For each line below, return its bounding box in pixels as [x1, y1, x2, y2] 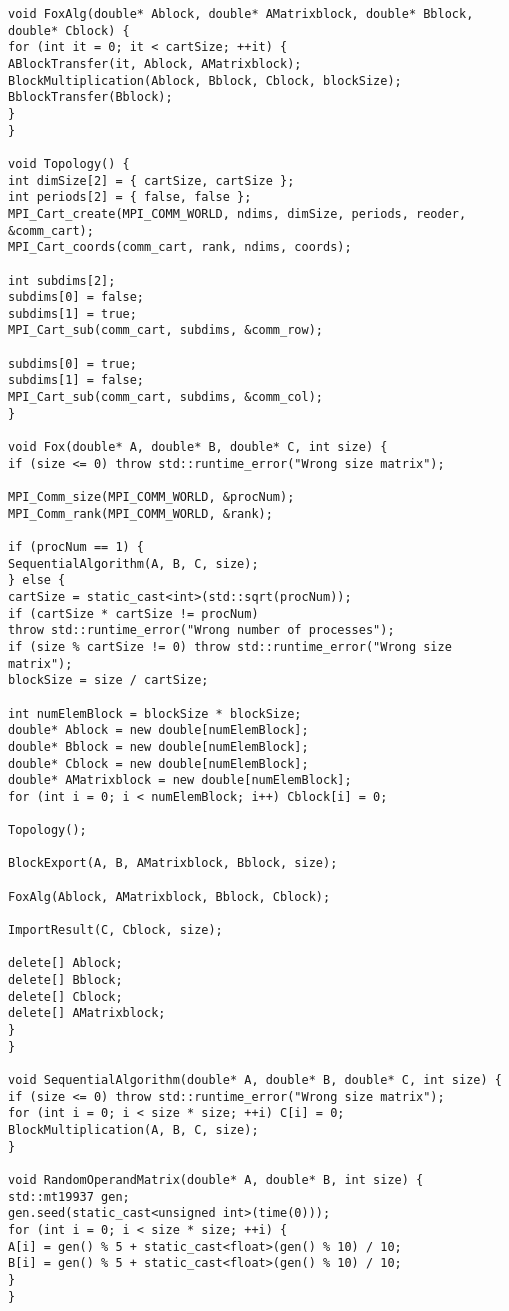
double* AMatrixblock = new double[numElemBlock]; [8, 773, 352, 788]
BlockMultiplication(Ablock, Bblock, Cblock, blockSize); [8, 73, 402, 88]
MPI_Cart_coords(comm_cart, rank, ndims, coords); [8, 240, 352, 255]
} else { [8, 573, 66, 588]
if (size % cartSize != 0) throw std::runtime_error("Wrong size [8, 639, 452, 654]
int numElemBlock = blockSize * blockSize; [8, 706, 302, 721]
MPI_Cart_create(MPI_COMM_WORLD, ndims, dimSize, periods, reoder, [8, 206, 467, 221]
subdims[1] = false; [8, 373, 145, 388]
